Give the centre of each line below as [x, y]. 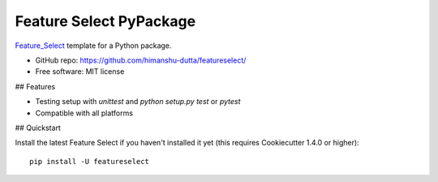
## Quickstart [38, 128]
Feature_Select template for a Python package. [93, 45]
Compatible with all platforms [84, 113]
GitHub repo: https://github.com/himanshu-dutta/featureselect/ [141, 60]
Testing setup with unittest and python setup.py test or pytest [138, 102]
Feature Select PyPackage [105, 21]
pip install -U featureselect [90, 161]
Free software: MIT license [80, 71]
